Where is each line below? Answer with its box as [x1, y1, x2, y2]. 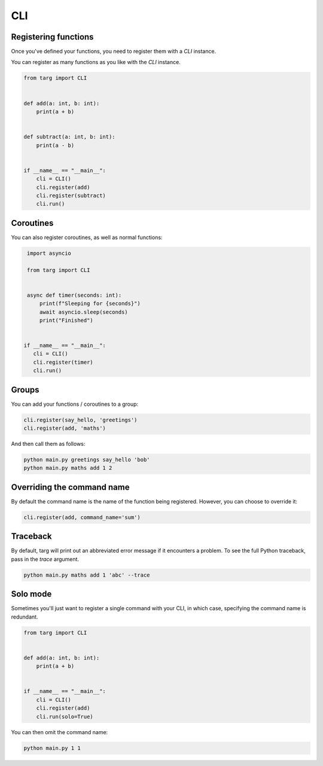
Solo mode [11, 589, 52, 599]
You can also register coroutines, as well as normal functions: [11, 234, 163, 241]
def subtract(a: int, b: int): [23, 134, 116, 140]
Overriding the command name [11, 482, 130, 492]
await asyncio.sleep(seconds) [39, 309, 128, 315]
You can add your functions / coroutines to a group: [11, 400, 139, 408]
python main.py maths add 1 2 [23, 465, 112, 472]
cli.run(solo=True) [36, 713, 94, 720]
